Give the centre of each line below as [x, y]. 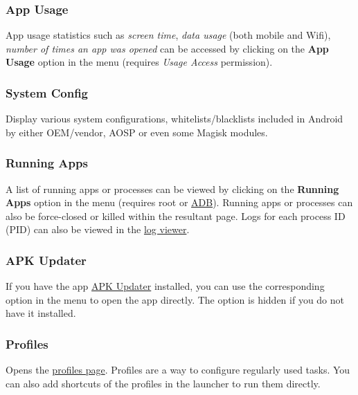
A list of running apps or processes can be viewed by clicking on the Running [172, 189]
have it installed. [41, 313]
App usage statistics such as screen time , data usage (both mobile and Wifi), [168, 35]
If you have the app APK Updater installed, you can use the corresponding [165, 286]
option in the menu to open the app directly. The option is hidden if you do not [175, 299]
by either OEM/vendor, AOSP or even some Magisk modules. [137, 132]
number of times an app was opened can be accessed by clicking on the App [167, 48]
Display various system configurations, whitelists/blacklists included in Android [174, 119]
